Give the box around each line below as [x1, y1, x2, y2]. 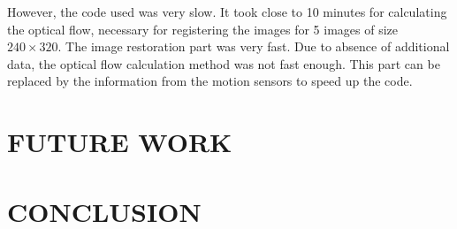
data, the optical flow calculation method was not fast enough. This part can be [7, 54, 440, 73]
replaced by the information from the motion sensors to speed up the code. [7, 72, 413, 90]
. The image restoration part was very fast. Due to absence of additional [57, 37, 450, 56]
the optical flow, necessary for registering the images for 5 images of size [7, 19, 398, 38]
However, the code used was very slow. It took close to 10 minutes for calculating [7, 3, 447, 20]
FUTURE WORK [7, 124, 232, 160]
